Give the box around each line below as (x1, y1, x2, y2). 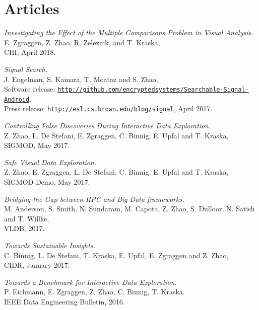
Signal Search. (4, 63, 48, 74)
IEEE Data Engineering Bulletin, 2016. (4, 296, 125, 306)
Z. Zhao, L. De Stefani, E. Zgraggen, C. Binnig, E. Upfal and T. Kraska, (4, 130, 229, 140)
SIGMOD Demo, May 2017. (4, 177, 90, 187)
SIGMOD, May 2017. (4, 140, 70, 150)
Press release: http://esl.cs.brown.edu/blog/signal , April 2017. (4, 103, 213, 114)
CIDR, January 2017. (4, 260, 70, 270)
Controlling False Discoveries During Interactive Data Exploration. (4, 120, 211, 131)
